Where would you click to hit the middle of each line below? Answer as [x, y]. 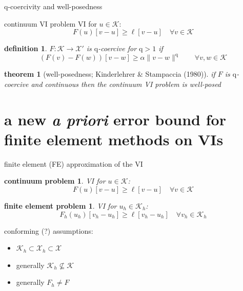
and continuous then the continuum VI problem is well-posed [126, 84]
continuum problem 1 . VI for [55, 181]
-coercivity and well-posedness [55, 6]
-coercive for [117, 48]
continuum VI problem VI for [50, 23]
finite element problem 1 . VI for [60, 205]
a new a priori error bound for [115, 119]
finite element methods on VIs [114, 139]
